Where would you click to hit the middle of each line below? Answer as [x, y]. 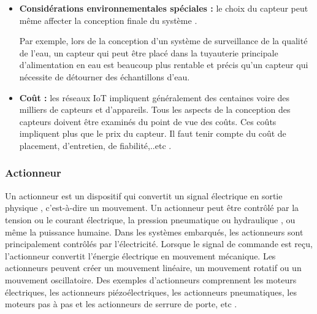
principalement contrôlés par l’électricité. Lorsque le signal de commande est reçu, [159, 244]
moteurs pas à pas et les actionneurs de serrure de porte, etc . [121, 304]
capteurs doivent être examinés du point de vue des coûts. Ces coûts [148, 121]
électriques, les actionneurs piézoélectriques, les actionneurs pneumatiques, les [151, 292]
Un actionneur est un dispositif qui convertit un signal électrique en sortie [144, 195]
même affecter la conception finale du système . [108, 20]
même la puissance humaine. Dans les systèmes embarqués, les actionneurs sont [154, 232]
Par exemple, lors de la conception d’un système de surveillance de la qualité [163, 41]
